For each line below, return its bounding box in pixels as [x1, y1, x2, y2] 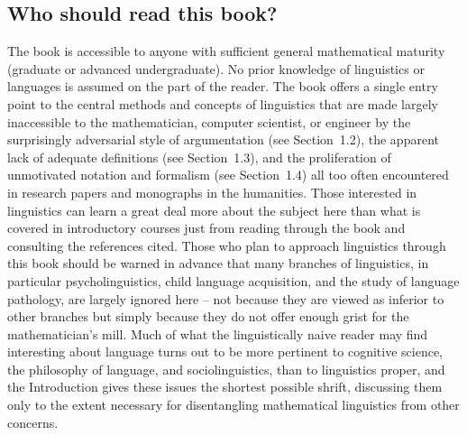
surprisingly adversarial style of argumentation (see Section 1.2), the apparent [7, 130, 439, 149]
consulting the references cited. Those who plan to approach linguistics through [7, 236, 446, 255]
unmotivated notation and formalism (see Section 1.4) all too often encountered [7, 165, 449, 184]
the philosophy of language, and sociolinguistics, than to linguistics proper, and [7, 359, 445, 378]
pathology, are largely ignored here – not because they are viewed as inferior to [7, 289, 444, 308]
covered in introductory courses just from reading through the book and [7, 218, 406, 237]
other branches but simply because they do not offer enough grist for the [7, 307, 409, 326]
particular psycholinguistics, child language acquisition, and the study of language [7, 271, 460, 290]
